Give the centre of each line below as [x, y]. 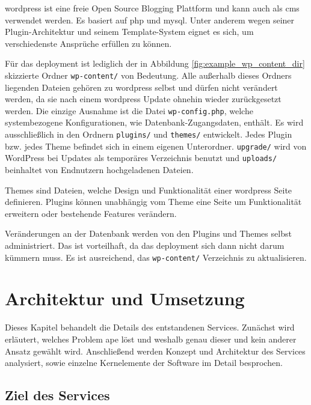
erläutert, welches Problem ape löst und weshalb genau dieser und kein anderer [151, 339]
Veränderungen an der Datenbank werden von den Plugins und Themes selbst [148, 233]
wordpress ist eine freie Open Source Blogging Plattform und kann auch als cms [152, 8]
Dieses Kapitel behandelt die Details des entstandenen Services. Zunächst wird [150, 327]
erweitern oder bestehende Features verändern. [91, 213]
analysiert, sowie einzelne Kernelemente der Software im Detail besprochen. [144, 363]
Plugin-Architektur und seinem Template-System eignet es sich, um [129, 32]
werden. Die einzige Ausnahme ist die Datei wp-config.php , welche [129, 110]
